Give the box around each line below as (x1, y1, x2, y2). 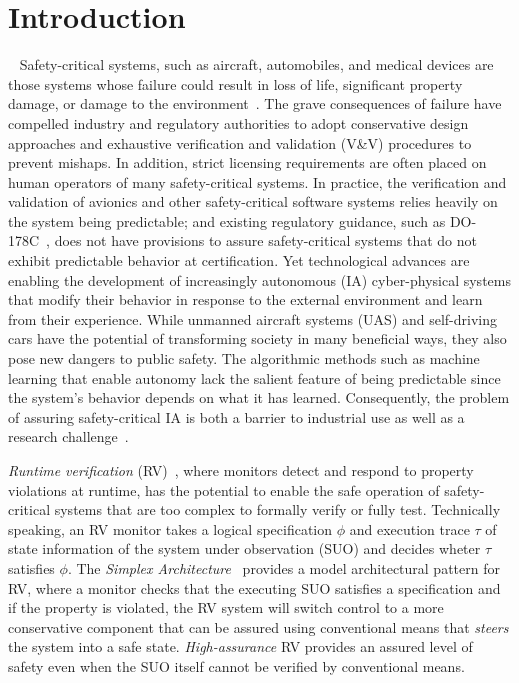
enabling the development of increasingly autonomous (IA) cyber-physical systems (8, 269, 511, 290)
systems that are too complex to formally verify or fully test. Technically (54, 499, 501, 520)
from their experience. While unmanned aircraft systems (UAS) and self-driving (8, 308, 498, 329)
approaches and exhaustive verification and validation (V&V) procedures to (8, 132, 472, 153)
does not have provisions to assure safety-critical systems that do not (54, 230, 477, 251)
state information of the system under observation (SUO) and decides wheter (8, 538, 481, 559)
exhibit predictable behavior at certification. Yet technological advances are (8, 250, 470, 271)
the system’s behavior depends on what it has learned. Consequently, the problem (8, 387, 510, 408)
